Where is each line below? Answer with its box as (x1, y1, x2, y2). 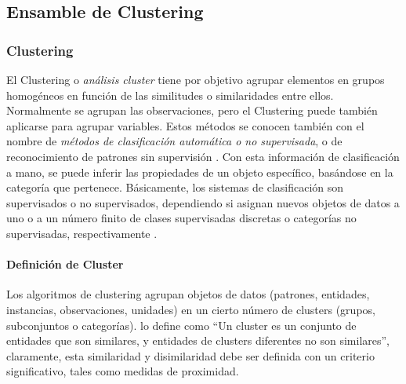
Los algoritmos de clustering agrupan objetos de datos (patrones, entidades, (6, 286, 370, 302)
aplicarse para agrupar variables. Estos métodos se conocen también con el (6, 117, 364, 133)
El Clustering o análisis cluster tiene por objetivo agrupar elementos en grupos (6, 71, 385, 87)
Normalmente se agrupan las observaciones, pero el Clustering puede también (6, 102, 378, 119)
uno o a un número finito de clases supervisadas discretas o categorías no (6, 210, 357, 226)
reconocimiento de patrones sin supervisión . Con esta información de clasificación (6, 148, 400, 164)
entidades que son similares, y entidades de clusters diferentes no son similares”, (6, 332, 390, 349)
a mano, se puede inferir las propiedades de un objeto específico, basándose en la (6, 163, 393, 180)
